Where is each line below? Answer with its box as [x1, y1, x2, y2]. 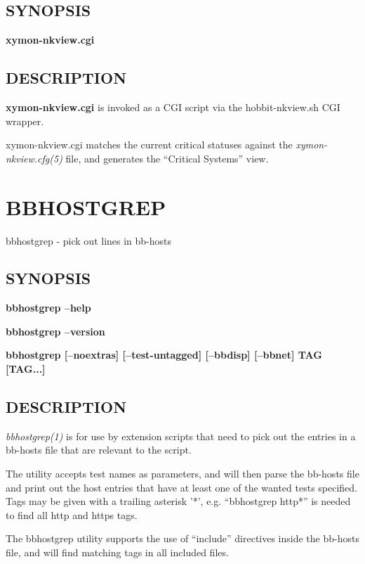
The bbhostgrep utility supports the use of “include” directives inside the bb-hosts [6, 531, 359, 546]
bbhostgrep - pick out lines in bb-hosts [6, 233, 172, 248]
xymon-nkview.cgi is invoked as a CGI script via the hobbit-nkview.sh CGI [6, 100, 340, 114]
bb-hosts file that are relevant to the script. [6, 442, 192, 457]
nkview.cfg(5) [6, 150, 62, 165]
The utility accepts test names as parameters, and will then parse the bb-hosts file [6, 466, 359, 481]
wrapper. [6, 113, 44, 128]
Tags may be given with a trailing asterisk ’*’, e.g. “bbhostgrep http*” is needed [6, 494, 351, 508]
